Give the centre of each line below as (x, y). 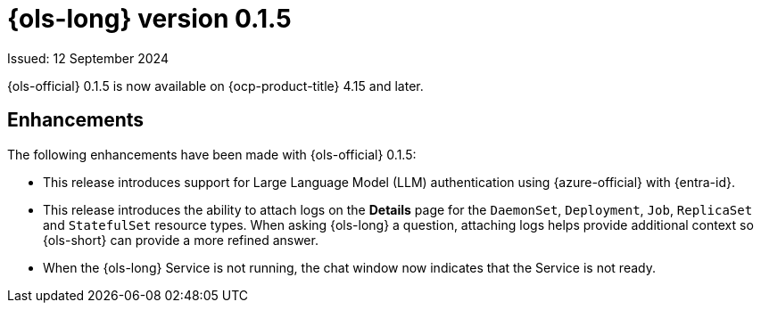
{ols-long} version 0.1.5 (149, 19)
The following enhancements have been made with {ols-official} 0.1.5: (212, 154)
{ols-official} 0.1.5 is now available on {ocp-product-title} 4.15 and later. (215, 86)
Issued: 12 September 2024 (88, 58)
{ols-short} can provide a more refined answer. (181, 240)
